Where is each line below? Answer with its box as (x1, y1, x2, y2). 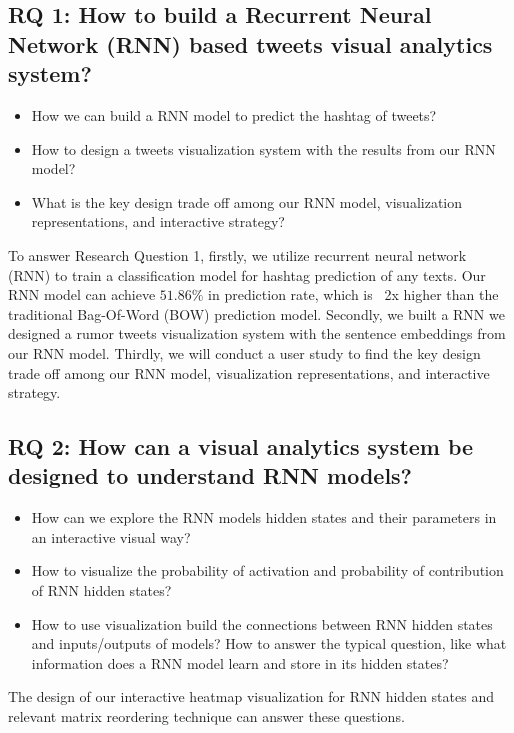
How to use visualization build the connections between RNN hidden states (31, 613, 493, 634)
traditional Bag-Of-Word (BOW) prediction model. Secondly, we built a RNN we (8, 303, 505, 324)
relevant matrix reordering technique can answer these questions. (8, 706, 405, 727)
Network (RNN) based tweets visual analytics (8, 28, 493, 59)
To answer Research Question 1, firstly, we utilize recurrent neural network (8, 244, 467, 265)
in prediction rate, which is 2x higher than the (208, 284, 499, 305)
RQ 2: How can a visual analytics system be (8, 431, 474, 462)
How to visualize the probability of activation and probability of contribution (31, 560, 504, 581)
